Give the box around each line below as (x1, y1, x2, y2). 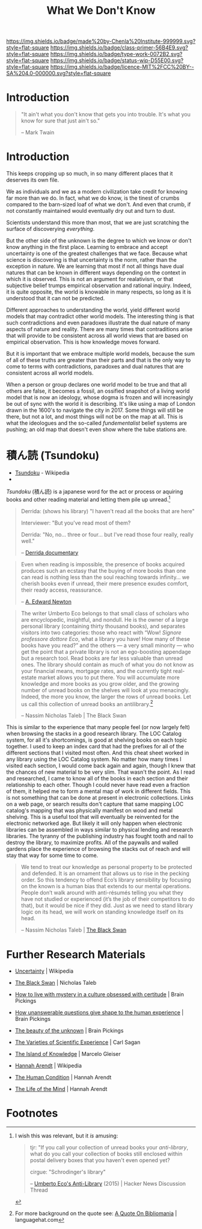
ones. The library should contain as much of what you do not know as (20, 661, 194, 668)
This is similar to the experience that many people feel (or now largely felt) (6, 724, 191, 731)
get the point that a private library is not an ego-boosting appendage (20, 648, 191, 655)
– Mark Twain (20, 129, 55, 136)
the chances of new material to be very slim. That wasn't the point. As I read (6, 768, 195, 776)
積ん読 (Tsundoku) (6, 449, 100, 463)
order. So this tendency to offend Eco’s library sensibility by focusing (20, 876, 191, 883)
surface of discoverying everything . (6, 226, 95, 233)
